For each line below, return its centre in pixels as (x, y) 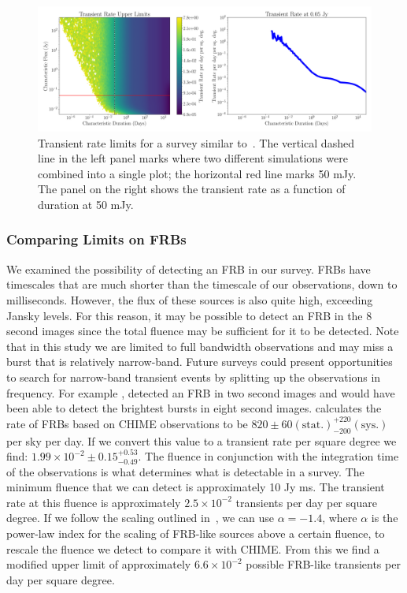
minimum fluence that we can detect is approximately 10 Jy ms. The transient (196, 487)
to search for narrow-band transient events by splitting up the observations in (194, 377)
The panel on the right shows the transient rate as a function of (192, 189)
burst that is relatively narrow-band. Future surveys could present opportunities (200, 362)
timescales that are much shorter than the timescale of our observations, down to (202, 284)
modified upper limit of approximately (99, 564)
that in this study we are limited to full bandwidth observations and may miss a (200, 346)
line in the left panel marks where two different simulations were (193, 158)
